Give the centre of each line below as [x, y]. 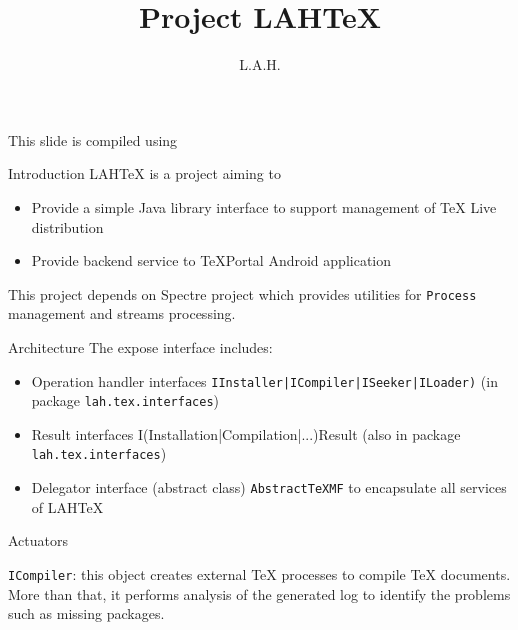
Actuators [38, 540]
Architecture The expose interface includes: [140, 346]
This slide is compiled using [93, 139]
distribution [67, 226]
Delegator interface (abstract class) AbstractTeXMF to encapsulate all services [269, 487]
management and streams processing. [122, 313]
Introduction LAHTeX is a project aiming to [144, 173]
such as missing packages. [86, 613]
